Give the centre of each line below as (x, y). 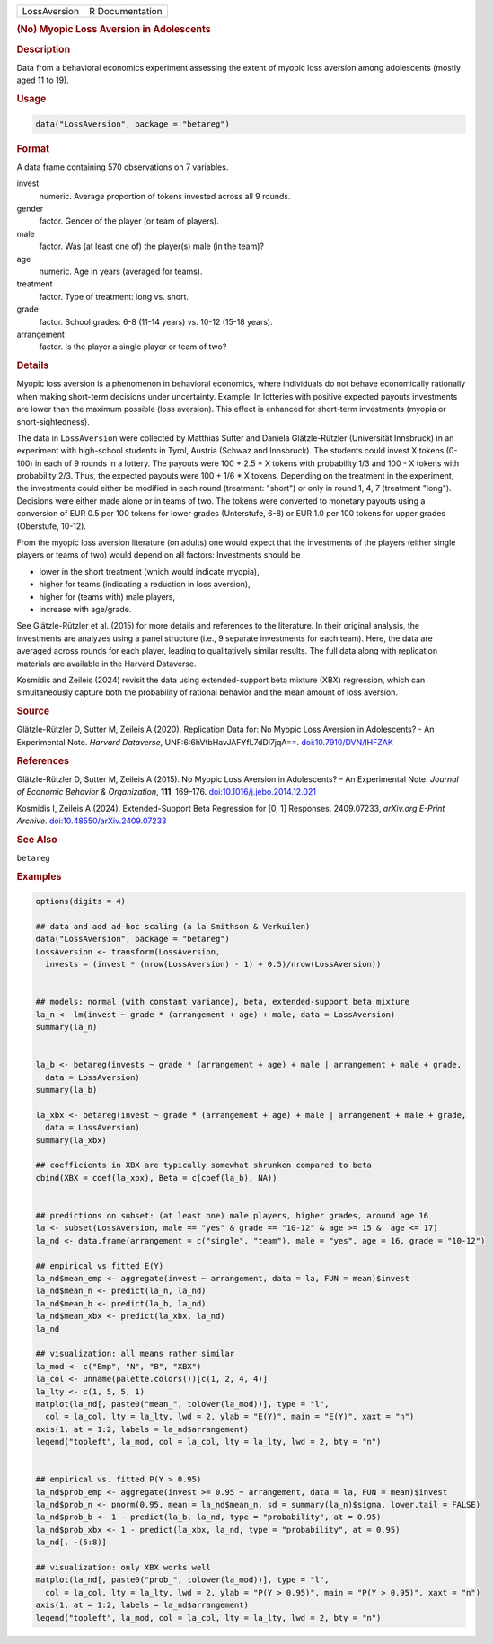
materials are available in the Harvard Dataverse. (106, 664)
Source (33, 711)
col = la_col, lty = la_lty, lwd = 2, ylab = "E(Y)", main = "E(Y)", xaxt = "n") (230, 1417)
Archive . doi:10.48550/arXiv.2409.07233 (92, 821)
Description (44, 49)
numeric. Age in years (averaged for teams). (121, 271)
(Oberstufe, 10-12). (52, 526)
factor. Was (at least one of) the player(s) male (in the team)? (152, 246)
